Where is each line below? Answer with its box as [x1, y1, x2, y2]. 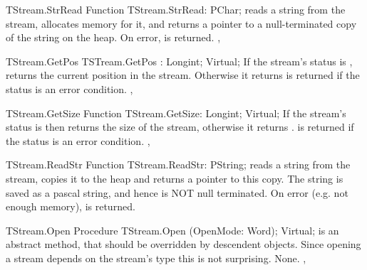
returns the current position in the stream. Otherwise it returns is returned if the [6, 67, 360, 82]
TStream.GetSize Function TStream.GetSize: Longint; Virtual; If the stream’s [6, 105, 346, 120]
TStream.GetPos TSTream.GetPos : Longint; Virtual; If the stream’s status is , [6, 53, 353, 68]
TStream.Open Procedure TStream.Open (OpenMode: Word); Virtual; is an [6, 222, 339, 237]
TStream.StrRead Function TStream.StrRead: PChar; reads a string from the [6, 2, 346, 16]
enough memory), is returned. [6, 199, 135, 214]
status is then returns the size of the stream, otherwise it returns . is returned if [6, 119, 354, 134]
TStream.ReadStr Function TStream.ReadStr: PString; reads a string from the [6, 157, 351, 172]
